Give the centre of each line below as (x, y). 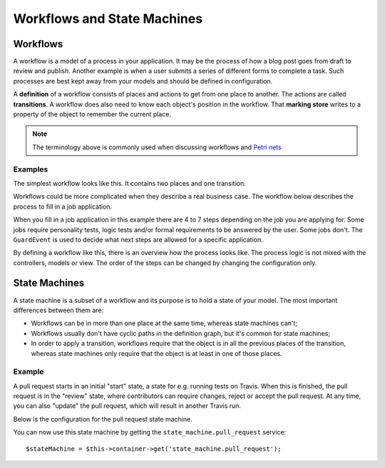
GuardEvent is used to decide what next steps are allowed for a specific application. (138, 239)
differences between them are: (58, 310)
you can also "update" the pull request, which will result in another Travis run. (127, 406)
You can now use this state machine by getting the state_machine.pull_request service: (150, 432)
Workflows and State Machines (108, 19)
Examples (31, 169)
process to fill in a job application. (63, 206)
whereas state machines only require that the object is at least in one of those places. (156, 353)
